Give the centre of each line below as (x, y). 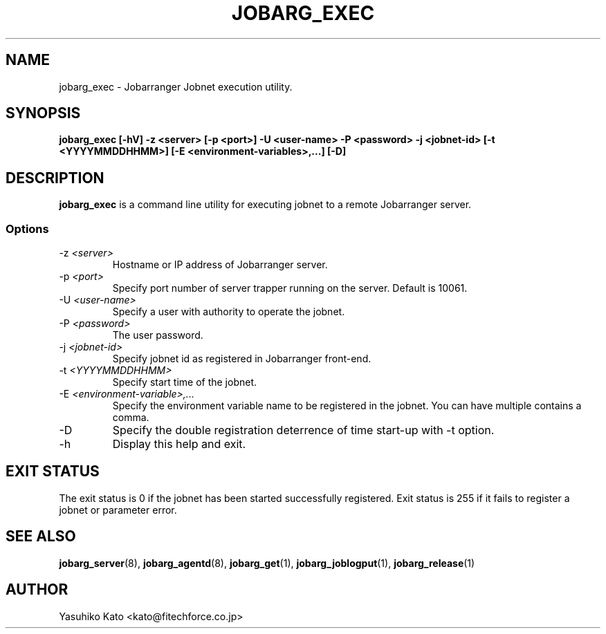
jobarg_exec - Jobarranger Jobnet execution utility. (176, 86)
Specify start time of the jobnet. (185, 382)
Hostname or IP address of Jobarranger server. (220, 265)
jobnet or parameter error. (118, 510)
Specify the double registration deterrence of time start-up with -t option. (303, 430)
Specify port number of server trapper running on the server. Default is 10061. (290, 288)
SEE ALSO (41, 537)
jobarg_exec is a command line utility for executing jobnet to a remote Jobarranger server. (265, 205)
